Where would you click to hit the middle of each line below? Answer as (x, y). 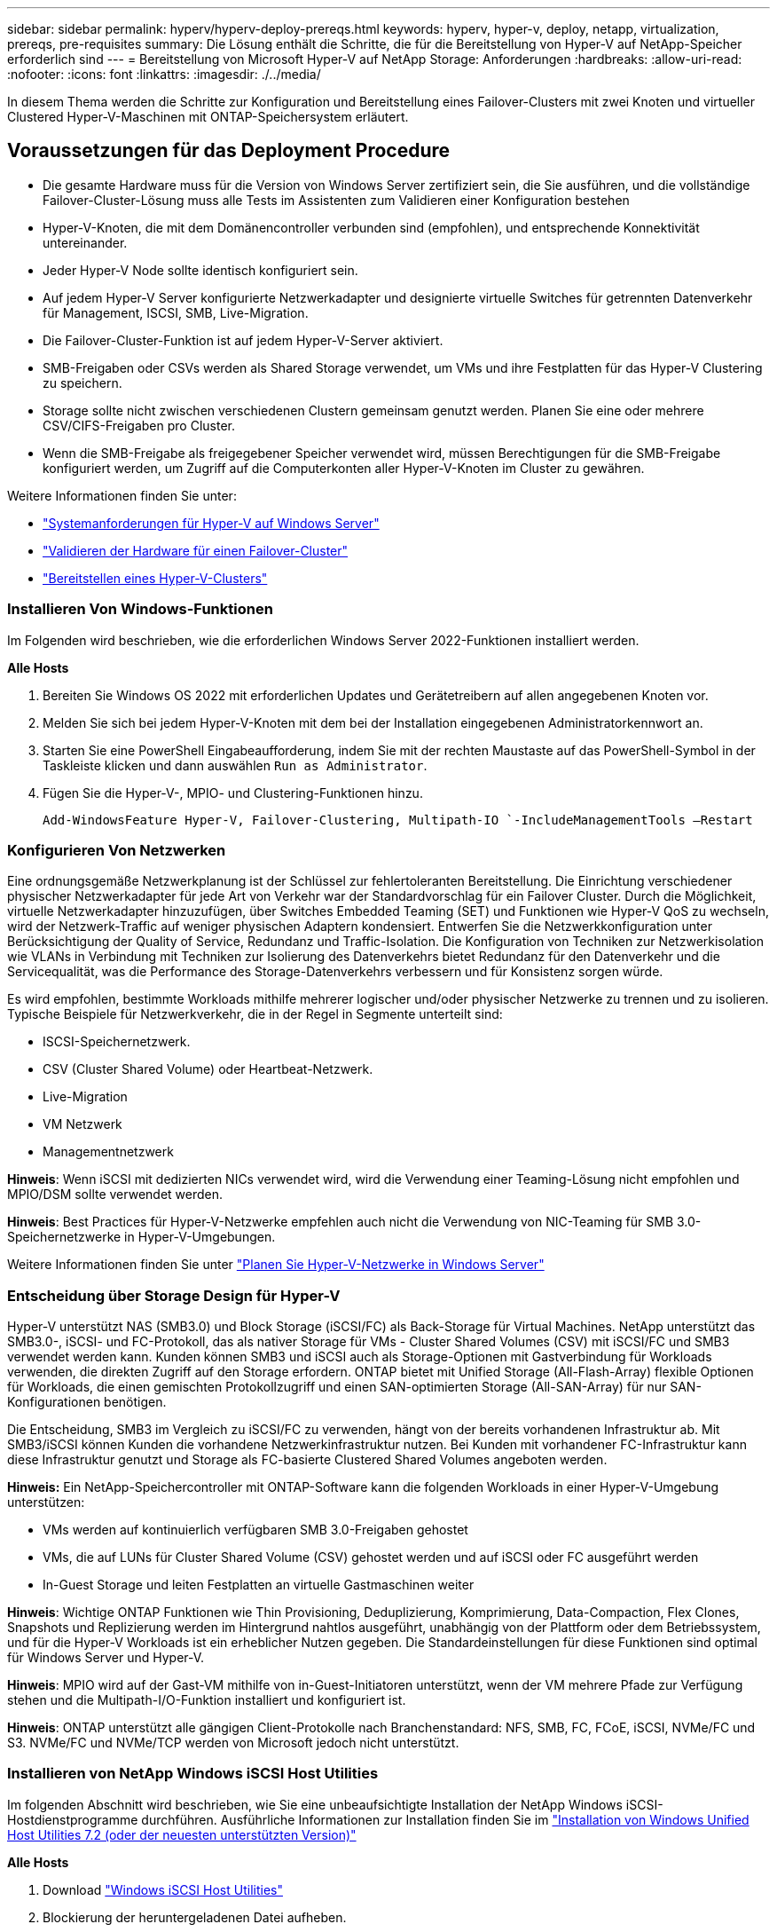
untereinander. (85, 242)
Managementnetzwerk (108, 1152)
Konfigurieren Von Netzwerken (117, 850)
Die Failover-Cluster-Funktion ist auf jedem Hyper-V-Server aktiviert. (243, 340)
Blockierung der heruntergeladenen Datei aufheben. (195, 1917)
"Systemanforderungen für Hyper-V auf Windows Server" (211, 523)
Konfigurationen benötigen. (87, 1402)
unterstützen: (46, 1502)
